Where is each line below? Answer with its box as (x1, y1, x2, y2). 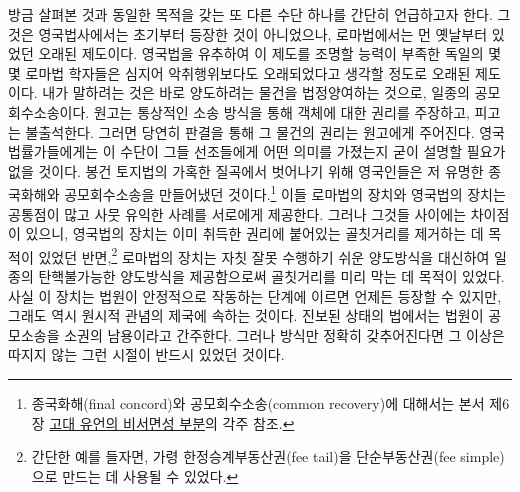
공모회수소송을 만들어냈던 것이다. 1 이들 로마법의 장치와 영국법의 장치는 (64, 181, 506, 204)
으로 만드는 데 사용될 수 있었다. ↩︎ (31, 465, 239, 486)
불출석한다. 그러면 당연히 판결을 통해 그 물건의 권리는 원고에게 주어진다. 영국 (25, 121, 505, 142)
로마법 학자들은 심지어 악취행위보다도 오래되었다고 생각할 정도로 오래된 (25, 62, 471, 83)
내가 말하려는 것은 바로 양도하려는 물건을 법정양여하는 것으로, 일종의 (42, 82, 470, 103)
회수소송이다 (8, 101, 86, 122)
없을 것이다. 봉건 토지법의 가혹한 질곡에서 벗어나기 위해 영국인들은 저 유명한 (8, 160, 484, 181)
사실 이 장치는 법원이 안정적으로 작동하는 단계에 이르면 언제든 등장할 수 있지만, (8, 285, 502, 306)
